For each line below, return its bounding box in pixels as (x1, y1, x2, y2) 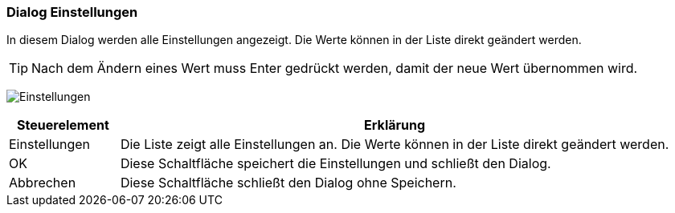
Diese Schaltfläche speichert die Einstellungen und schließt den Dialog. (120, 155, 551, 172)
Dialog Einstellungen (6, 4, 138, 20)
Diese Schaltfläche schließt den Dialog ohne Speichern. (120, 175, 456, 191)
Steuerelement (17, 117, 109, 134)
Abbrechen (9, 175, 76, 191)
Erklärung (364, 117, 426, 134)
